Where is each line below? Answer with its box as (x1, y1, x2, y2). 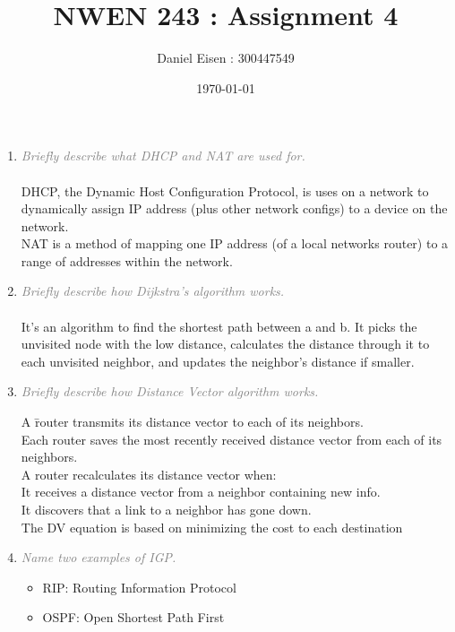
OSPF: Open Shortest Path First (42, 608, 225, 627)
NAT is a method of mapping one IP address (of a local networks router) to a (21, 234, 449, 253)
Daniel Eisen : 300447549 (157, 48, 295, 67)
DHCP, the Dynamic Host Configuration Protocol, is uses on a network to (21, 181, 429, 200)
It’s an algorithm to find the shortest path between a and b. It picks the (21, 316, 417, 335)
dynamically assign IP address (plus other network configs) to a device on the (21, 199, 448, 218)
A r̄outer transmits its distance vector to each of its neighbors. (21, 412, 364, 431)
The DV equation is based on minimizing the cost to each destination (21, 517, 403, 536)
